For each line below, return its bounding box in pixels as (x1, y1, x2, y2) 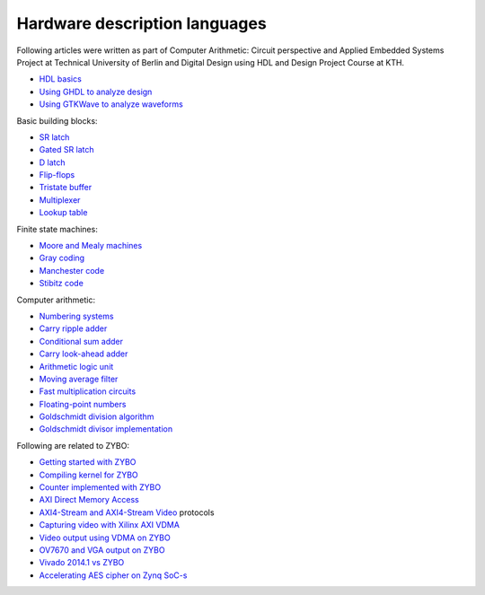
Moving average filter (39, 373, 119, 384)
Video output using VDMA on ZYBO (39, 532, 171, 543)
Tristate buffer (39, 182, 93, 193)
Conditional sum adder (39, 336, 123, 346)
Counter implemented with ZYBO (39, 482, 162, 493)
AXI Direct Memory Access (39, 494, 139, 505)
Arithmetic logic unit (39, 361, 114, 372)
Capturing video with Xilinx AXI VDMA (39, 520, 180, 530)
